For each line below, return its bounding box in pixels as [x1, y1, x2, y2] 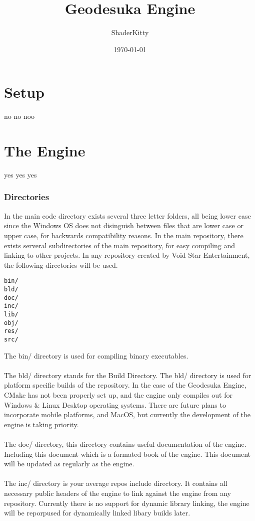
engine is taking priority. [4, 419, 79, 429]
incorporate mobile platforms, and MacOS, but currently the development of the [4, 409, 251, 420]
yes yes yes [4, 169, 37, 180]
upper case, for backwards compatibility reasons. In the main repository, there [4, 230, 243, 240]
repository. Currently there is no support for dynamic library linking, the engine [4, 497, 249, 508]
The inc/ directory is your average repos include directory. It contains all [4, 478, 227, 488]
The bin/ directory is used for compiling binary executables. [4, 350, 188, 361]
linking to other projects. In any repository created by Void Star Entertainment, [4, 250, 250, 260]
